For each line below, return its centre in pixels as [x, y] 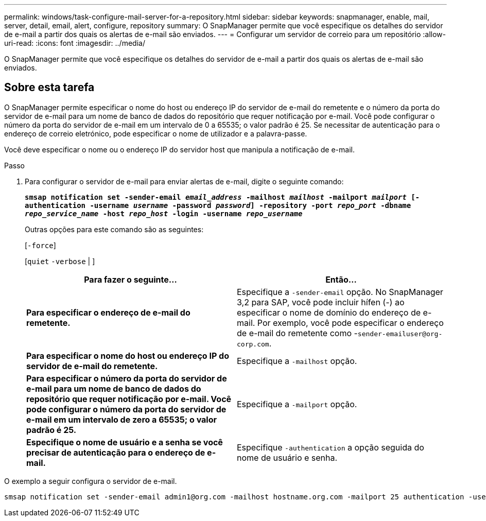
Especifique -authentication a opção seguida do [331, 447]
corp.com [253, 344]
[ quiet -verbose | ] [60, 261]
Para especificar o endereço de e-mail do [108, 312]
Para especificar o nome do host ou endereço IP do [128, 355]
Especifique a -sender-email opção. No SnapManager [340, 292]
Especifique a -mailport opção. [297, 404]
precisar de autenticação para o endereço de [116, 452]
